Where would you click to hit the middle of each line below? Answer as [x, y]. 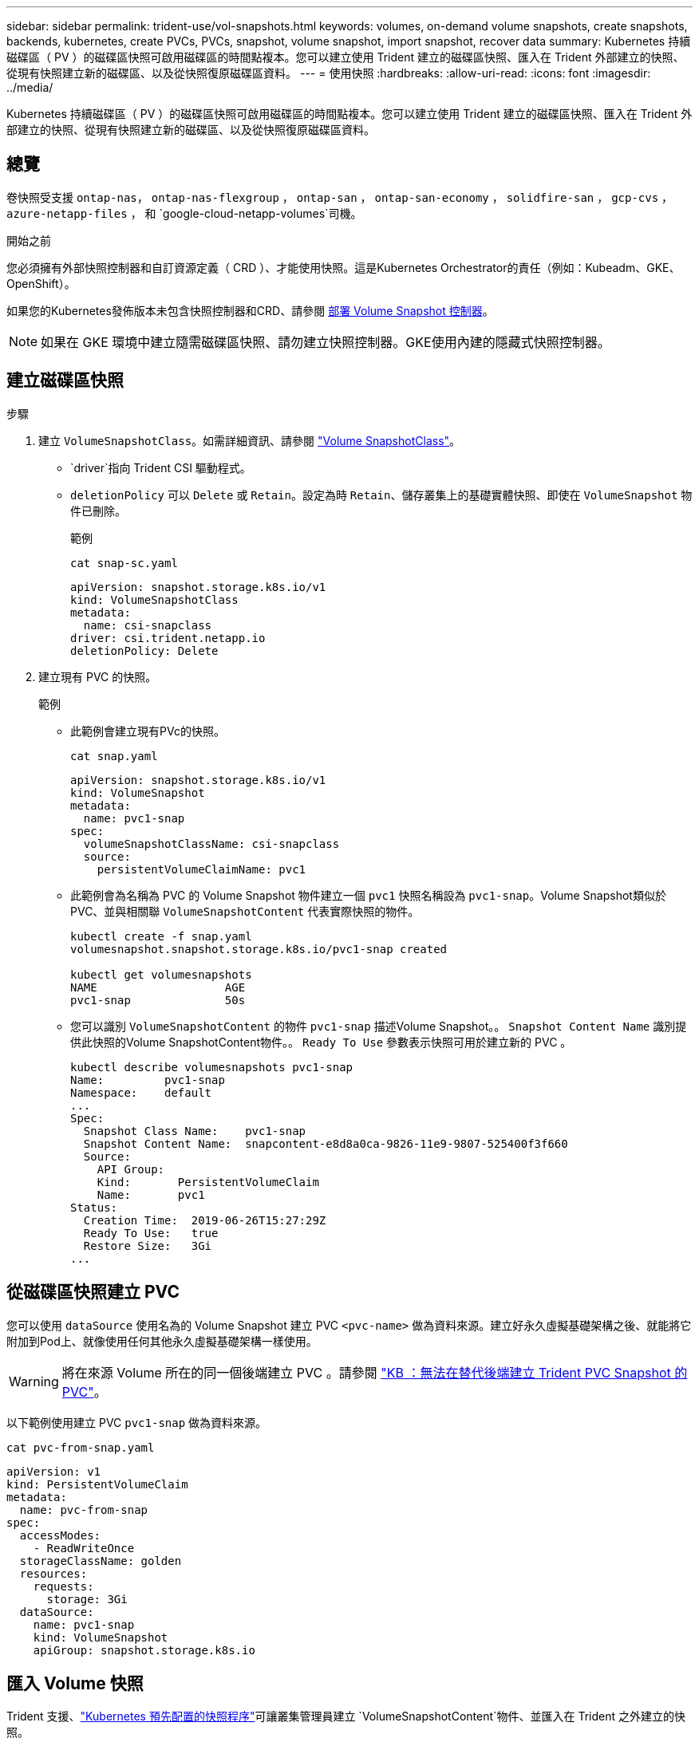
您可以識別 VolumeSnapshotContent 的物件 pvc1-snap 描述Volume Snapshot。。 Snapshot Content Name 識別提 [379, 1026]
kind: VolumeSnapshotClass [154, 599]
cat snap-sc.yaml [124, 563]
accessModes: [60, 1535]
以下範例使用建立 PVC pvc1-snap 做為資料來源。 [137, 1422]
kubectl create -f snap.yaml [161, 936]
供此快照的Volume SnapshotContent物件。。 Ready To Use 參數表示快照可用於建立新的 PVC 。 [321, 1042]
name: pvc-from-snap [84, 1509]
